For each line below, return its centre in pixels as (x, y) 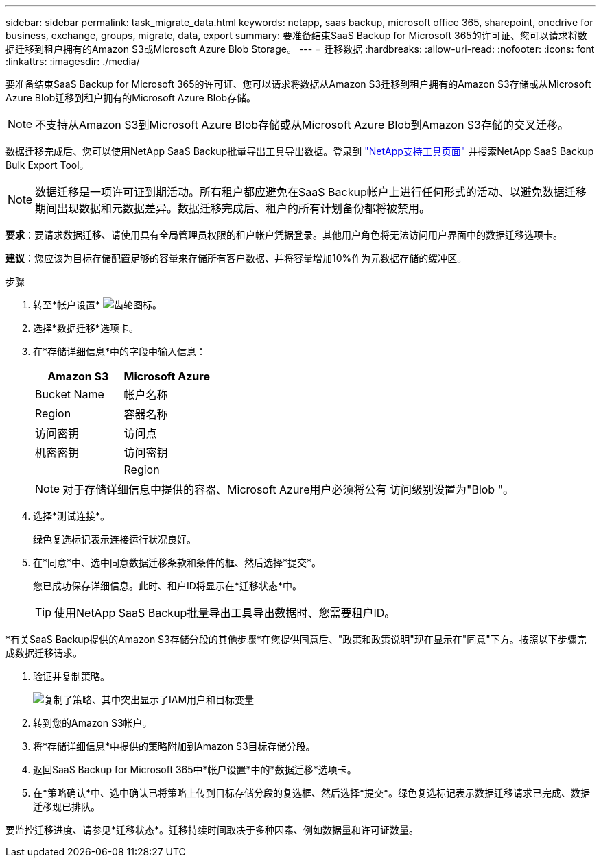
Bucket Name (70, 394)
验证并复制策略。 (71, 676)
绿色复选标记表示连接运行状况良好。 (115, 539)
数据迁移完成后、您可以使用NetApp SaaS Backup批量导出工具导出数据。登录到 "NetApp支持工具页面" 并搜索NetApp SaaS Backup (300, 151)
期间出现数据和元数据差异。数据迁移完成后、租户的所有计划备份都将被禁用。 (233, 208)
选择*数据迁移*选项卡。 (86, 328)
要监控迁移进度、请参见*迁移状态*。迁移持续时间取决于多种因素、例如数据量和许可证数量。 (212, 830)
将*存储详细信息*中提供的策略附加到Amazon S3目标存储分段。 (174, 746)
